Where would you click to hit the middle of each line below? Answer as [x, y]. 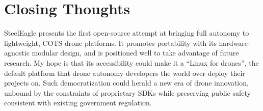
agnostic [17, 53]
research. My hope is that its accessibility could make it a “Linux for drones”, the [131, 62]
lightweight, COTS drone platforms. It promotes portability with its [110, 43]
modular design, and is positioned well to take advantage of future [135, 53]
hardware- [234, 43]
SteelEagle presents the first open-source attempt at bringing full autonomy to [127, 33]
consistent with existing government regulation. [78, 103]
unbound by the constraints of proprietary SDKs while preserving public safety [127, 92]
